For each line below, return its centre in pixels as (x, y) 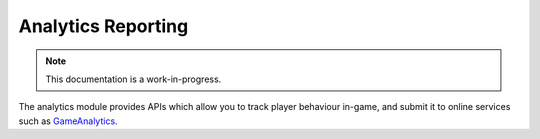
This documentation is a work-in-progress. (133, 79)
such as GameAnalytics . (68, 121)
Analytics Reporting (103, 26)
